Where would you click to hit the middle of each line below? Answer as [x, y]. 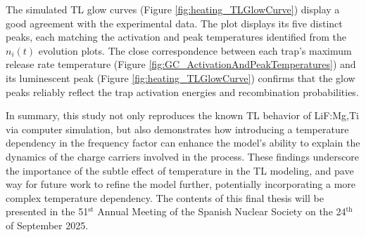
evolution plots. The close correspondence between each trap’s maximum [195, 50]
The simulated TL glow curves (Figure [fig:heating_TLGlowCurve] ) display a [173, 9]
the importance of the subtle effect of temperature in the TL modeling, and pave [180, 170]
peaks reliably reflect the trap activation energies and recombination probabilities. [182, 92]
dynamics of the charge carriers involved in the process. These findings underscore [183, 156]
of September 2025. [47, 225]
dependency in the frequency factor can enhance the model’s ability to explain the [183, 143]
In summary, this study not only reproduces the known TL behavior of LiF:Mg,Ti [182, 115]
